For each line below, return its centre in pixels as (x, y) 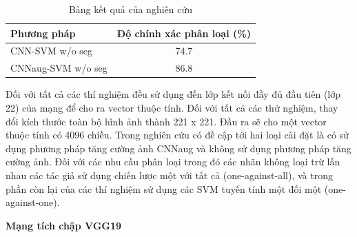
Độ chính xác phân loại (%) (184, 33)
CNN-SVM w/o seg (52, 51)
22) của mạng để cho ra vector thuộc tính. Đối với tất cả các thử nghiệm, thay (172, 107)
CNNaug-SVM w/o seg (59, 68)
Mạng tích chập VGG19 (64, 225)
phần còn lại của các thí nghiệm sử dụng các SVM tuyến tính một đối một (164, 188)
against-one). (33, 202)
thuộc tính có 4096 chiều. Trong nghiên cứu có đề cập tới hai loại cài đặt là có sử (177, 135)
